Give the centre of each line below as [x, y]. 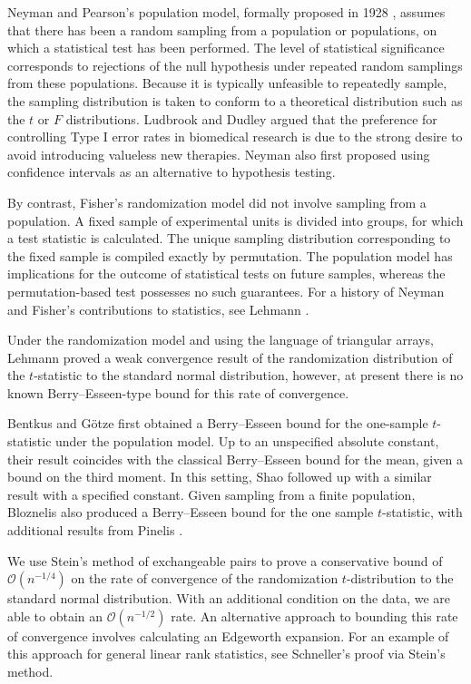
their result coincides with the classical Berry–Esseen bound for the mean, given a [235, 459]
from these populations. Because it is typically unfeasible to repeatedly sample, [227, 83]
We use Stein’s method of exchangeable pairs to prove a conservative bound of [225, 560]
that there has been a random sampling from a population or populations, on [222, 29]
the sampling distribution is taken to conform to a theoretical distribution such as [235, 100]
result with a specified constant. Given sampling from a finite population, [211, 494]
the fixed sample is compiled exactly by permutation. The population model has [230, 255]
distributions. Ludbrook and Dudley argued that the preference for [251, 118]
